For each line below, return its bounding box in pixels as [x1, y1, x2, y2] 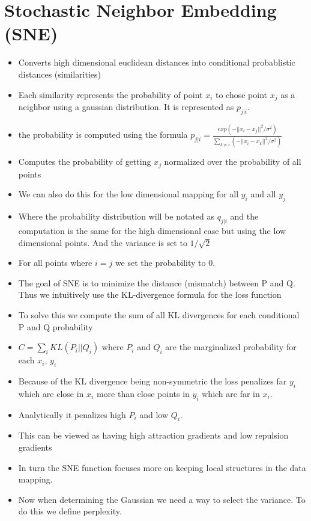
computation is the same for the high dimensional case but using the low [18, 224, 286, 237]
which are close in [18, 387, 84, 399]
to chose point [215, 88, 268, 100]
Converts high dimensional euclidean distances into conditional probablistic [18, 56, 295, 69]
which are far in [202, 387, 260, 399]
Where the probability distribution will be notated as [18, 210, 215, 223]
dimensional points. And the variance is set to [18, 236, 187, 248]
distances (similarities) [18, 67, 101, 80]
